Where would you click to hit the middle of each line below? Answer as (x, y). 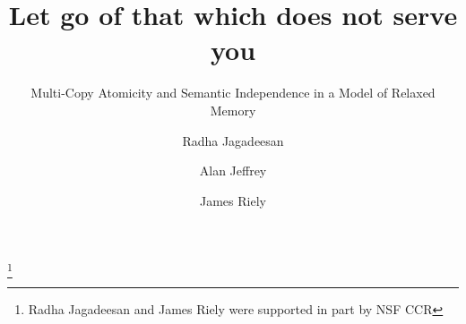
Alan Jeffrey (233, 171)
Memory (233, 110)
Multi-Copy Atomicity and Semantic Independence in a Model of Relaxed (233, 93)
